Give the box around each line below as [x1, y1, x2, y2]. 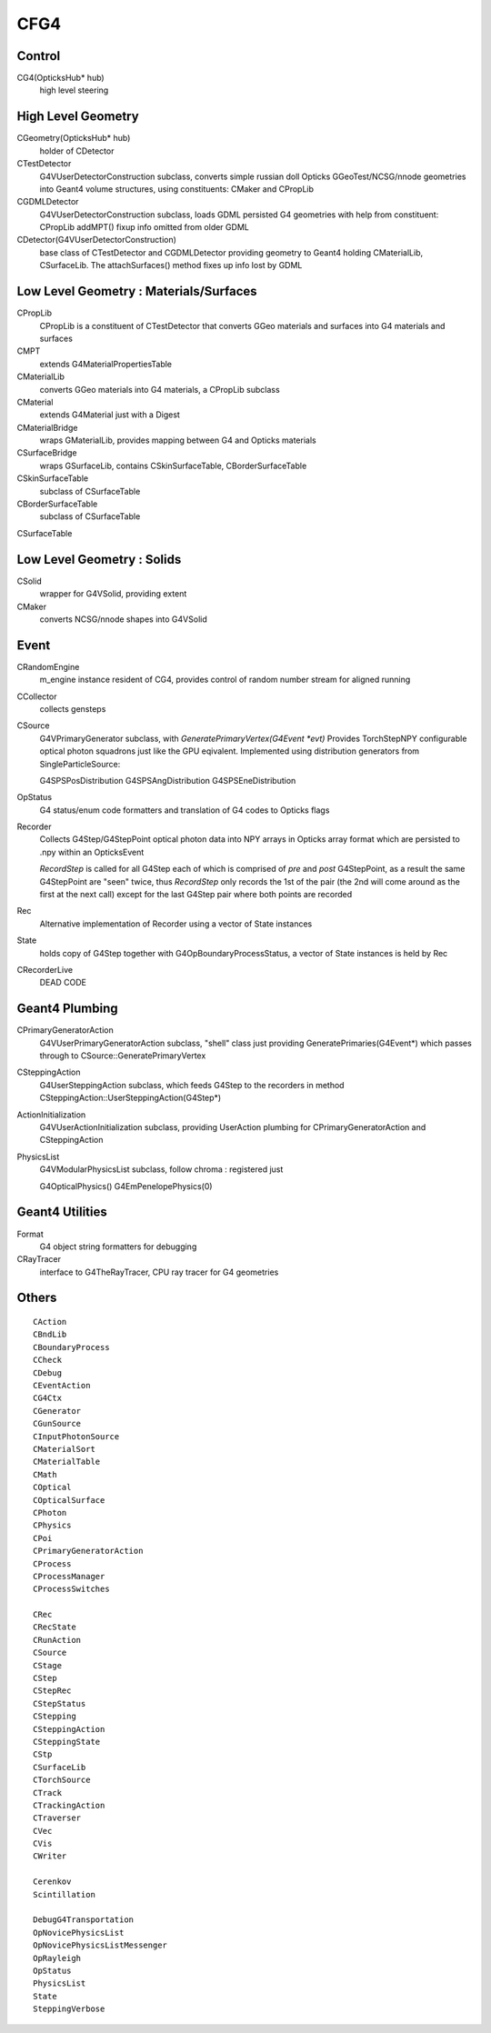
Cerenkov [33, 1877, 72, 1887]
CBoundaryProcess [33, 1342, 110, 1352]
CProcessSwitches [33, 1584, 110, 1595]
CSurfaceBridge [16, 447, 77, 458]
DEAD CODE [39, 977, 86, 988]
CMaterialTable [33, 1457, 101, 1467]
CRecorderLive [16, 965, 73, 975]
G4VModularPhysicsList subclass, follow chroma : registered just [39, 1164, 284, 1175]
